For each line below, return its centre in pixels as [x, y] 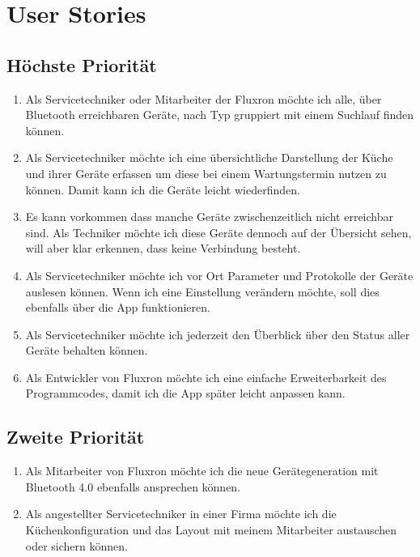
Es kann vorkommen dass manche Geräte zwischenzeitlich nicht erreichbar [209, 217]
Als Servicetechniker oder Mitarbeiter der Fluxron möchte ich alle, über [204, 98]
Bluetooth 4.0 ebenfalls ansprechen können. [133, 486]
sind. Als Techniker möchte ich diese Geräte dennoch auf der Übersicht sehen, [218, 232]
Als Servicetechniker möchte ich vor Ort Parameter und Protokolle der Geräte [219, 275]
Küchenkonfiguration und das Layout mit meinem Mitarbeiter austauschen [211, 530]
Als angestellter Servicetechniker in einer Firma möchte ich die [181, 514]
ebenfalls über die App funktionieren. [118, 307]
